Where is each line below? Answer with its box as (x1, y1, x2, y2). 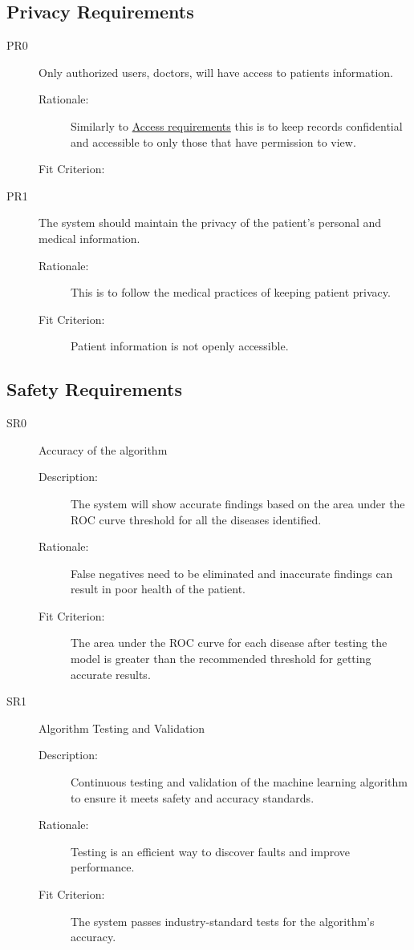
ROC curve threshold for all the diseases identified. (71, 511, 322, 528)
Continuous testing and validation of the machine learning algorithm (71, 774, 408, 790)
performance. (71, 859, 135, 875)
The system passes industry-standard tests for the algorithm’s (71, 912, 375, 929)
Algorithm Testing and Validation (39, 719, 205, 736)
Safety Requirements (6, 377, 183, 402)
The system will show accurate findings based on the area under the (71, 495, 405, 511)
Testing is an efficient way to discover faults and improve (71, 843, 351, 859)
